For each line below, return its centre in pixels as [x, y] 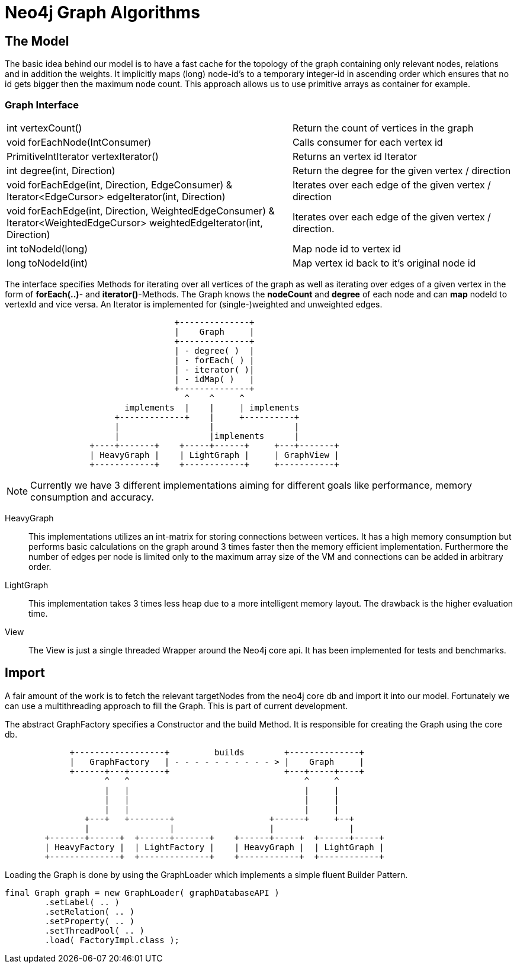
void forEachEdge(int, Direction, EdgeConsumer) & [120, 185]
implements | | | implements [212, 407]
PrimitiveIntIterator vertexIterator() [83, 156]
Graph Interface [42, 105]
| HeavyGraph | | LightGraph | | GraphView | [214, 455]
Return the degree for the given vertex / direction [402, 170]
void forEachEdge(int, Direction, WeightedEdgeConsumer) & [141, 211]
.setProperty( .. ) [90, 921]
